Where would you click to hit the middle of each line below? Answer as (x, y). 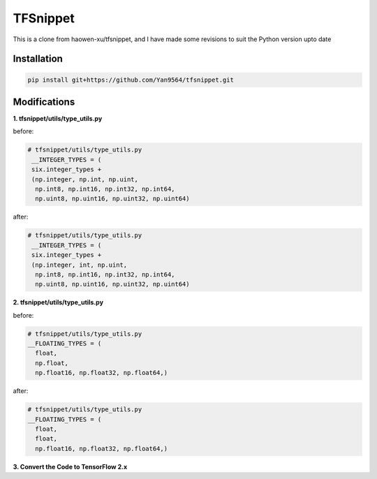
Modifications (44, 102)
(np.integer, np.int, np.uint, (85, 179)
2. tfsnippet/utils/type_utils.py (58, 302)
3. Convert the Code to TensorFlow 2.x (70, 466)
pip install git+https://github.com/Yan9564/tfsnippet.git (131, 80)
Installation (38, 59)
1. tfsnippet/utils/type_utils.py (58, 119)
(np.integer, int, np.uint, (80, 265)
